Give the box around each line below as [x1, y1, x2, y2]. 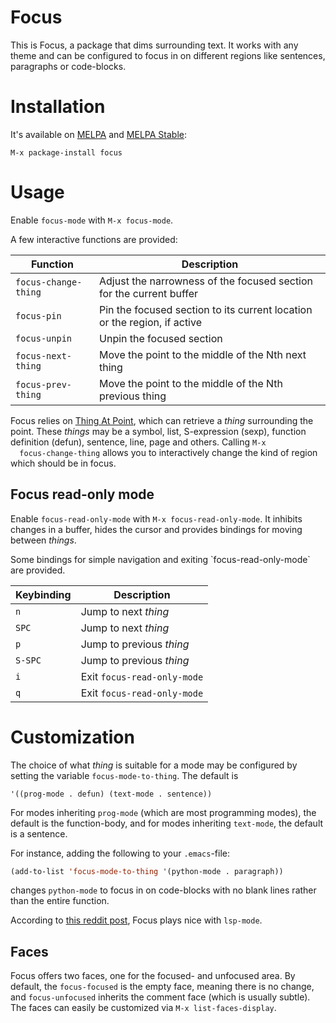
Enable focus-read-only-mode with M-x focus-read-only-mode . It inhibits [10, 512, 303, 525]
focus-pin [15, 310, 62, 321]
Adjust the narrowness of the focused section [99, 274, 314, 288]
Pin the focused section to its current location [99, 302, 313, 316]
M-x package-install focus [10, 147, 123, 158]
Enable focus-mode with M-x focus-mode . [10, 214, 174, 226]
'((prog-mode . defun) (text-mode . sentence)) [10, 789, 213, 799]
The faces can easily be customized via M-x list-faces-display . [10, 1002, 277, 1014]
